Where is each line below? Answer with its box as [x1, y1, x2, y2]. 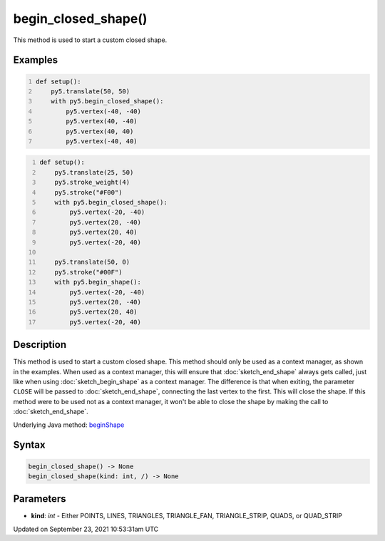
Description [13, 339, 67, 351]
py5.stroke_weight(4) [54, 178, 130, 187]
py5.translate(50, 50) [51, 87, 130, 96]
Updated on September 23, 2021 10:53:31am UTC [13, 525, 159, 533]
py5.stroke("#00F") [54, 268, 123, 276]
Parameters [13, 493, 66, 505]
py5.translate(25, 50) [54, 168, 134, 176]
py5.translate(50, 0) [54, 258, 130, 267]
